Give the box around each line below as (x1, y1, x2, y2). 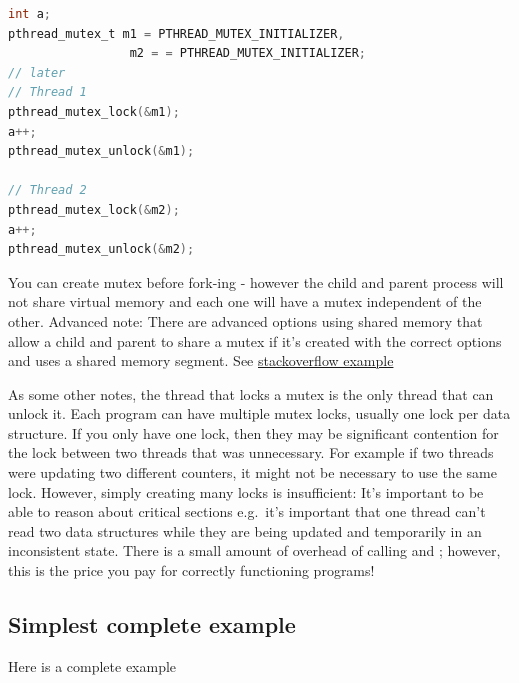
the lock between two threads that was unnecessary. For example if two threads (8, 442, 494, 463)
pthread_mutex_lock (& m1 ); (8, 104, 180, 119)
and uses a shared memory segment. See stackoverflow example (8, 350, 394, 371)
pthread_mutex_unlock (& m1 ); (8, 144, 195, 159)
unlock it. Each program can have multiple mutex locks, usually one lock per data (8, 403, 511, 424)
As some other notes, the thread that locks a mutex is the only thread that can (8, 383, 494, 404)
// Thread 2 (8, 183, 87, 198)
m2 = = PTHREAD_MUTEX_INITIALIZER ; (129, 46, 367, 61)
